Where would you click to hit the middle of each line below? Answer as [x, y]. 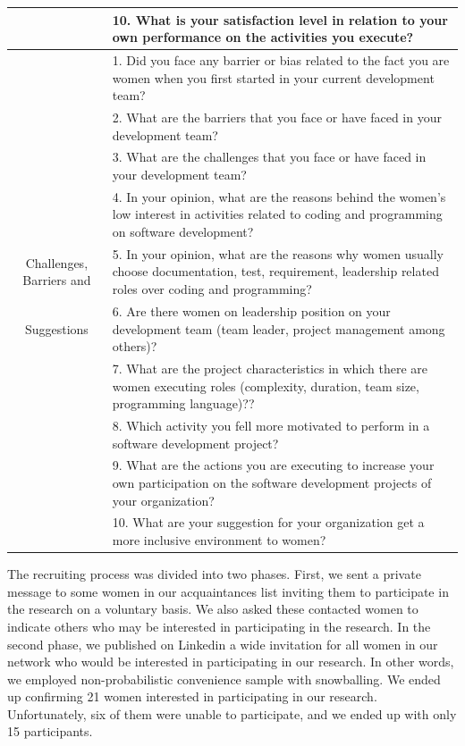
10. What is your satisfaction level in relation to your [280, 19]
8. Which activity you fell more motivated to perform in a [271, 425]
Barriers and [57, 280]
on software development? [183, 232]
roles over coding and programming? [212, 289]
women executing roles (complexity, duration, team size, [266, 386]
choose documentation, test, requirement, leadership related [275, 271]
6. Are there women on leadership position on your [251, 310]
